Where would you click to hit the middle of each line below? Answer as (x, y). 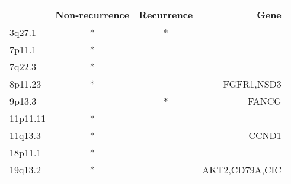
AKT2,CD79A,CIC (242, 170)
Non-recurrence (92, 14)
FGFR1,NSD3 (252, 84)
